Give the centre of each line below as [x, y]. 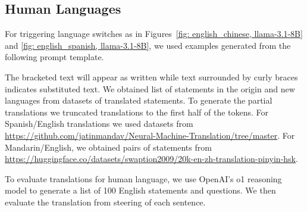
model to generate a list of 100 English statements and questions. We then [140, 190]
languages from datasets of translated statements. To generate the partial [139, 100]
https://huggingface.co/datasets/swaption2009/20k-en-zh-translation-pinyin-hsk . [151, 159]
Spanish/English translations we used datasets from [99, 124]
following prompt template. [54, 57]
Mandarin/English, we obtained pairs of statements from [108, 147]
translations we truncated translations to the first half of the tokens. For [137, 112]
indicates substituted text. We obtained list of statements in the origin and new [150, 88]
